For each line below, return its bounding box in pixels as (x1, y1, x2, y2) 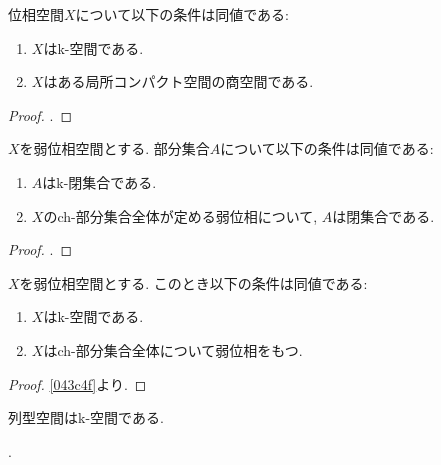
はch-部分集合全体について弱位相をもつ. (43, 339, 303, 360)
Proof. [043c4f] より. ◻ (8, 373, 147, 394)
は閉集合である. (332, 205, 435, 226)
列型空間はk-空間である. (8, 407, 164, 428)
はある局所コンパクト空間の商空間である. (43, 71, 314, 92)
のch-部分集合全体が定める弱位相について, (43, 205, 318, 226)
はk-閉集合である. (42, 171, 157, 192)
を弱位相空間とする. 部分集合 (19, 138, 210, 159)
